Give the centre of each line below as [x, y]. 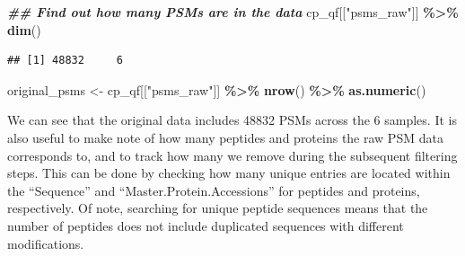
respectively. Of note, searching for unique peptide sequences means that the [218, 208]
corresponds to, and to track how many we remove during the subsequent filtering [232, 155]
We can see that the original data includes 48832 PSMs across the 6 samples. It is [232, 120]
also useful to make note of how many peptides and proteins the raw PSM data [225, 137]
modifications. [46, 243]
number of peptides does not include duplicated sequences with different [206, 225]
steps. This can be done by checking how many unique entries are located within [229, 173]
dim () [24, 29]
